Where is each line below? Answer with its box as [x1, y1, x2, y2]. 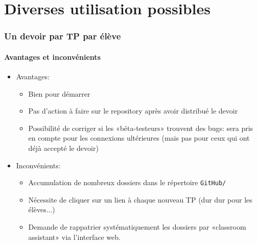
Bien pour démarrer [28, 88, 90, 99]
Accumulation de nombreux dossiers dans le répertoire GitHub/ [28, 177, 226, 188]
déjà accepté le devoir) [28, 142, 99, 153]
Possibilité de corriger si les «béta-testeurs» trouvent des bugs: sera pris [28, 122, 253, 133]
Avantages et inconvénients [4, 51, 101, 62]
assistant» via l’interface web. [28, 231, 121, 242]
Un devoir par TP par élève [4, 30, 121, 42]
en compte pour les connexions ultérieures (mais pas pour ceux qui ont [28, 132, 250, 143]
